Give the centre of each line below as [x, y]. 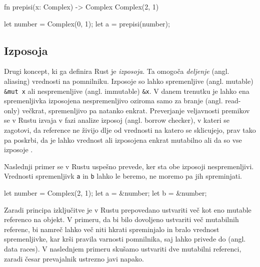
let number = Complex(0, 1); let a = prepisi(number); [87, 23]
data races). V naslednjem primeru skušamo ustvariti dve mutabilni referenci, [123, 249]
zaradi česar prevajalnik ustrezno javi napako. [74, 258]
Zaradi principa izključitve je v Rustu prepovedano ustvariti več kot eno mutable [128, 209]
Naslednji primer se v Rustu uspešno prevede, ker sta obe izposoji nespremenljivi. [129, 166]
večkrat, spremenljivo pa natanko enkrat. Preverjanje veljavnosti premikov [136, 110]
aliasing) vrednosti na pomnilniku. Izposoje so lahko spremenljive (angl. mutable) [129, 81]
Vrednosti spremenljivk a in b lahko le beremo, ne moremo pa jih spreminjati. [123, 176]
